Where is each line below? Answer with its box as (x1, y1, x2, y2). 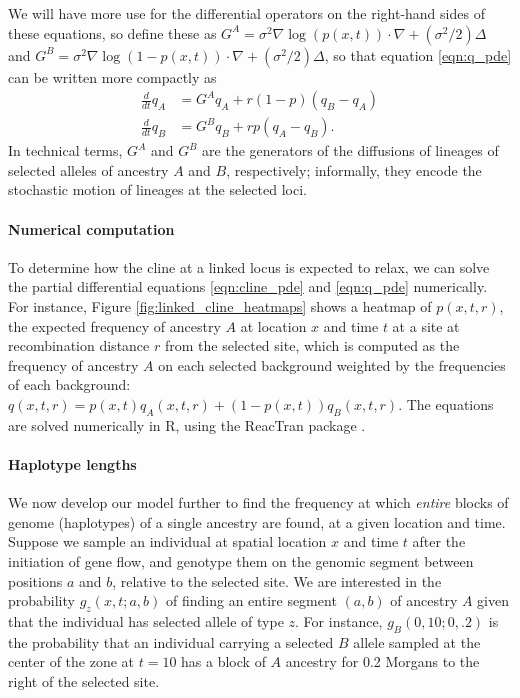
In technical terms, (8, 140, 123, 161)
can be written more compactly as (8, 66, 217, 87)
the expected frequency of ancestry (8, 315, 221, 336)
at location (240, 315, 307, 336)
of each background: (8, 374, 131, 395)
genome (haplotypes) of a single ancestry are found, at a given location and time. (8, 511, 506, 532)
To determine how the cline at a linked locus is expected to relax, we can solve (8, 256, 490, 277)
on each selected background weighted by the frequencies (158, 354, 506, 375)
